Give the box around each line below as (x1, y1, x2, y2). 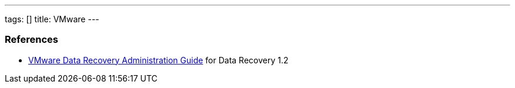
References (5, 33, 58, 46)
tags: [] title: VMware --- (5, 14, 99, 24)
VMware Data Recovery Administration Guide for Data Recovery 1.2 (28, 55, 289, 65)
